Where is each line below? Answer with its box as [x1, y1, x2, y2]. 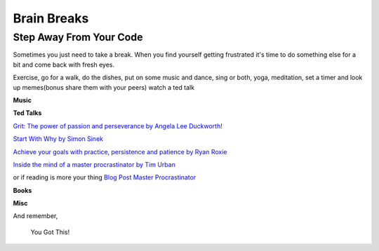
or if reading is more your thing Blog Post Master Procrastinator [13, 173, 197, 182]
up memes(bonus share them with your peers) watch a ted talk [13, 83, 195, 91]
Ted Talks [13, 109, 42, 117]
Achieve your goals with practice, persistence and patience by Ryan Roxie [13, 147, 227, 156]
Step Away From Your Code [13, 31, 143, 43]
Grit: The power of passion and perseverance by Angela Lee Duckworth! [13, 121, 222, 130]
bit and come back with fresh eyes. [13, 60, 115, 69]
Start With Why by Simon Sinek [13, 135, 103, 143]
